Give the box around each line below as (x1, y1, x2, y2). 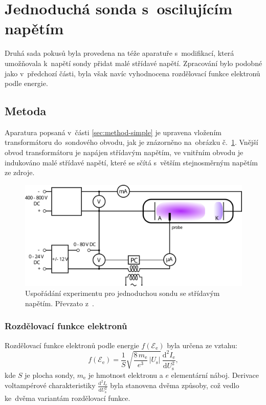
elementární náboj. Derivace (171, 369, 259, 380)
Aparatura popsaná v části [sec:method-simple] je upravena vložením (5, 126, 221, 137)
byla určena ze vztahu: (167, 339, 237, 350)
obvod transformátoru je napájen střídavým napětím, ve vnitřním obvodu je (5, 147, 243, 158)
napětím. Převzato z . (25, 297, 94, 308)
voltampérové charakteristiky (5, 380, 96, 391)
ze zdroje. (5, 167, 35, 178)
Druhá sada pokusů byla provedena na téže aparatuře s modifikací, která (5, 48, 234, 58)
